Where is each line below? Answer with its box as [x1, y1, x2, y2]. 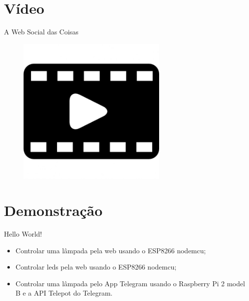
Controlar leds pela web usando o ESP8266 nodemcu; [15, 262, 177, 272]
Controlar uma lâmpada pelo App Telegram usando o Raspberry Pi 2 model [15, 278, 245, 288]
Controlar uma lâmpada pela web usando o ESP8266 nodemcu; [15, 245, 206, 255]
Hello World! [4, 229, 42, 239]
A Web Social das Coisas [4, 27, 79, 37]
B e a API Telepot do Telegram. [15, 288, 112, 298]
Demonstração [4, 200, 103, 220]
